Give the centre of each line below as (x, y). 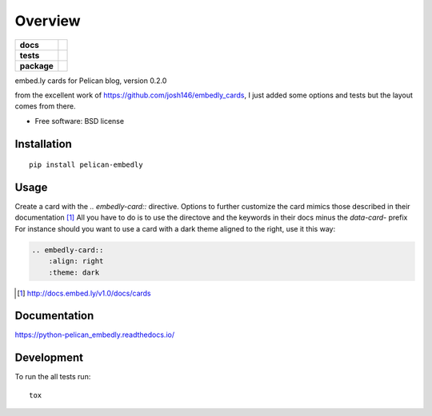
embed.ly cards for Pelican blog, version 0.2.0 (91, 81)
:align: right (76, 261)
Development (49, 358)
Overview (48, 21)
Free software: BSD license (79, 121)
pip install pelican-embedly (86, 165)
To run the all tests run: (53, 377)
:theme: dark (74, 272)
